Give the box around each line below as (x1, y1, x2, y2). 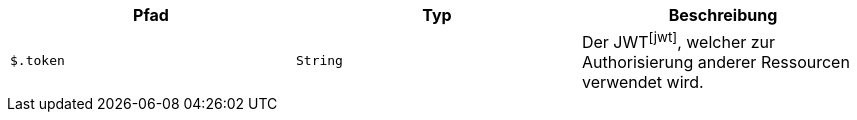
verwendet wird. (581, 72, 704, 93)
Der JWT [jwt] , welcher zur (581, 29, 776, 53)
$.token (10, 53, 65, 69)
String (295, 53, 343, 69)
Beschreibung (668, 5, 778, 25)
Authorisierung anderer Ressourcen (581, 52, 850, 73)
